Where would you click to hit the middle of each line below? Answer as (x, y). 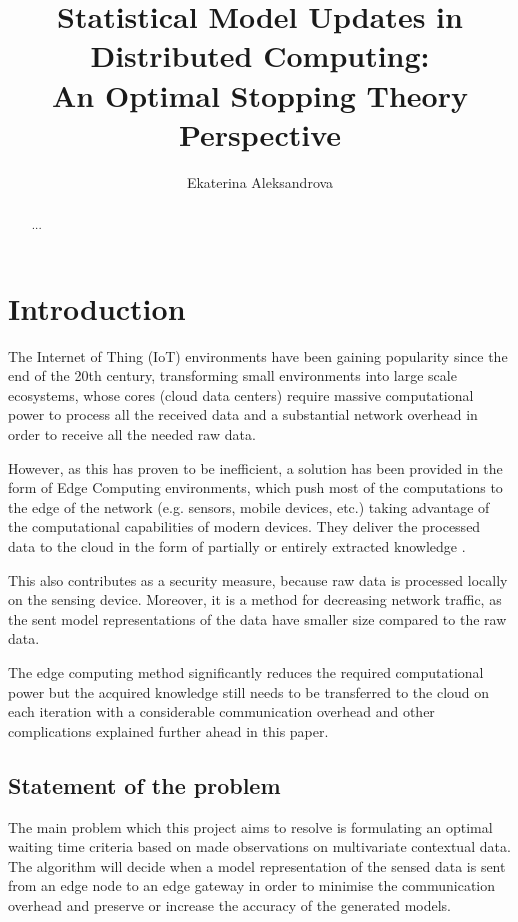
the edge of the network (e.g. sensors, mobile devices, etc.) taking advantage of (249, 506)
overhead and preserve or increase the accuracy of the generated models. (230, 904)
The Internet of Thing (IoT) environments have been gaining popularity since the (258, 355)
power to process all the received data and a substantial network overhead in (243, 414)
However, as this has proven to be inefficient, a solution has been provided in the (255, 467)
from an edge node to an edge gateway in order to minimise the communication (252, 885)
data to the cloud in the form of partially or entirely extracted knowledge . (237, 546)
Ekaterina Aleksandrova (260, 181)
